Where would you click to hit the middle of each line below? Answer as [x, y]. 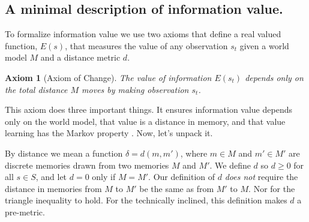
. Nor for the [272, 188]
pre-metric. [25, 211]
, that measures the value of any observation [146, 45]
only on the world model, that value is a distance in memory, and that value [145, 121]
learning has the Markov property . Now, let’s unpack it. [109, 133]
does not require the [261, 177]
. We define [230, 165]
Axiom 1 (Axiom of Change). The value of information [108, 77]
